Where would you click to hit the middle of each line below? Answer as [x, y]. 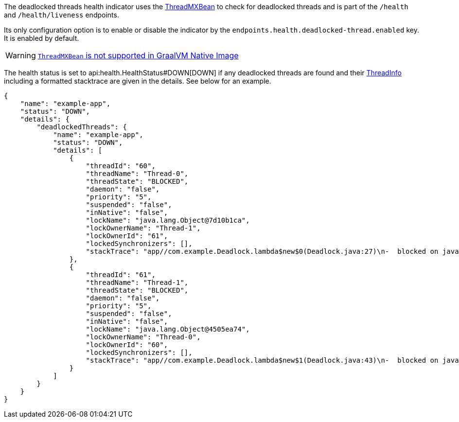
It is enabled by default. [42, 38]
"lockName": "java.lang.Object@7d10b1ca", [168, 220]
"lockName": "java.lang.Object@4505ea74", [168, 329]
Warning [21, 55]
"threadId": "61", [121, 275]
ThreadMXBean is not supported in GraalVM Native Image [138, 55]
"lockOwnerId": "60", [127, 345]
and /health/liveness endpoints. [62, 15]
